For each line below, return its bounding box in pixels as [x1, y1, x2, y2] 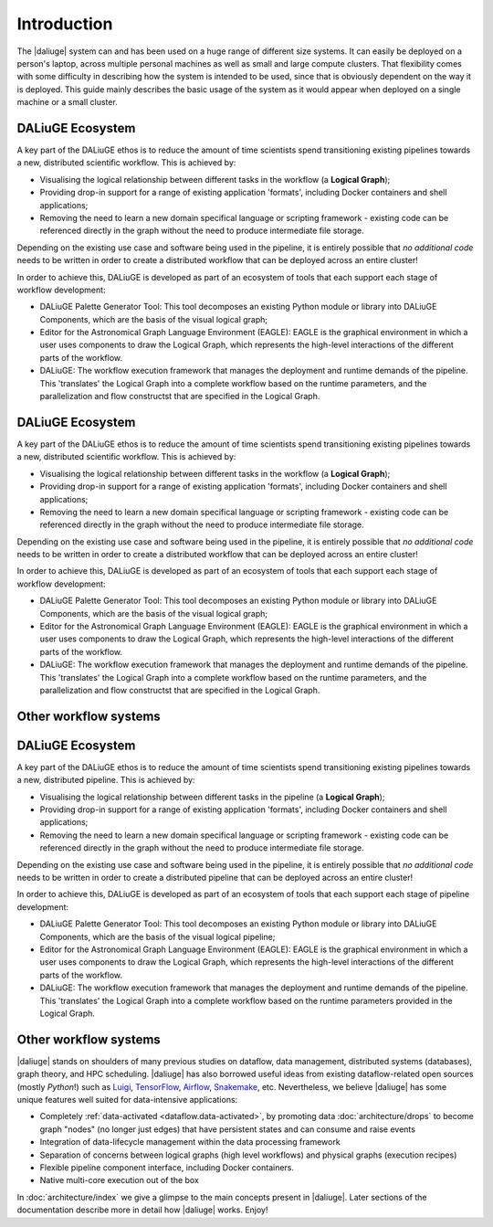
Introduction [16, 14, 113, 34]
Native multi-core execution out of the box [39, 1175, 200, 1186]
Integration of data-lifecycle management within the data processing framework [39, 1137, 341, 1148]
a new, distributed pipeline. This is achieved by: [16, 775, 195, 786]
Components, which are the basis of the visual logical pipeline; [39, 931, 276, 942]
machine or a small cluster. [16, 97, 118, 108]
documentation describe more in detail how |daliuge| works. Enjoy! [16, 1204, 268, 1215]
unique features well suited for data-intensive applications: [16, 1095, 238, 1105]
